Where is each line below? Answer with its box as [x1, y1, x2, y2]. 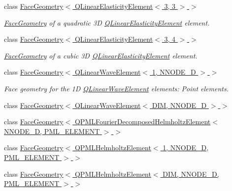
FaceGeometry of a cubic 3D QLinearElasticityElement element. [4, 50, 198, 60]
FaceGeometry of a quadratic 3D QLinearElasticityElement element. [4, 17, 210, 27]
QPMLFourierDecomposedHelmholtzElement [74, 116, 211, 127]
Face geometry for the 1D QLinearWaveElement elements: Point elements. [4, 83, 229, 93]
